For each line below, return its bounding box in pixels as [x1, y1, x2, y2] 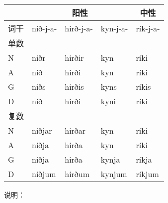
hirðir [65, 52, 84, 63]
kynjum [100, 168, 127, 180]
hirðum [65, 168, 90, 180]
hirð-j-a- [65, 22, 93, 34]
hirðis [65, 81, 84, 92]
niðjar [32, 125, 52, 136]
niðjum [32, 168, 56, 180]
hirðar [65, 125, 86, 136]
